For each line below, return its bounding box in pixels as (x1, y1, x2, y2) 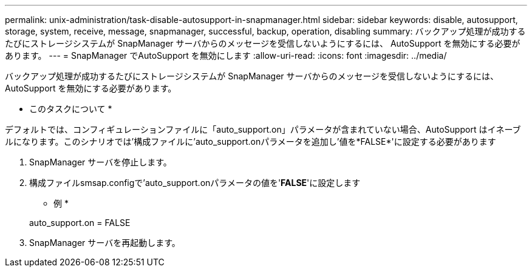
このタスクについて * (29, 104, 112, 114)
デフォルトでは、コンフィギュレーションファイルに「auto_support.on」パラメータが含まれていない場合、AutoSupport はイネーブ (5, 124, 521, 134)
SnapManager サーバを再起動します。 (29, 237, 180, 248)
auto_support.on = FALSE (29, 217, 131, 228)
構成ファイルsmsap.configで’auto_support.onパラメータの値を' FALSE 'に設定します (29, 177, 361, 188)
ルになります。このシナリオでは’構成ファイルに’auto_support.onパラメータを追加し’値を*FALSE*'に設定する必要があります (5, 136, 496, 147)
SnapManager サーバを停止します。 (29, 157, 172, 167)
